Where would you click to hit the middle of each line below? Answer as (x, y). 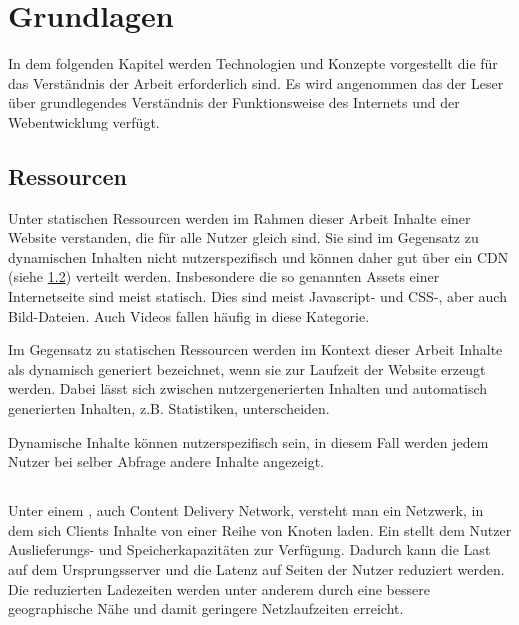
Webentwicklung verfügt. (84, 121)
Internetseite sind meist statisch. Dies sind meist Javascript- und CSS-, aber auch (257, 296)
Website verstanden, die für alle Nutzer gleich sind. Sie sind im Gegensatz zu (243, 237)
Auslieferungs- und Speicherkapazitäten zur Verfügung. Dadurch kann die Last (249, 549)
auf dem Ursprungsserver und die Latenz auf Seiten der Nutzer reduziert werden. (256, 569)
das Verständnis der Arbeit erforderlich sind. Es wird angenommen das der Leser (256, 82)
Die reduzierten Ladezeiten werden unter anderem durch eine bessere (219, 588)
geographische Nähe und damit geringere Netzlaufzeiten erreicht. (206, 608)
